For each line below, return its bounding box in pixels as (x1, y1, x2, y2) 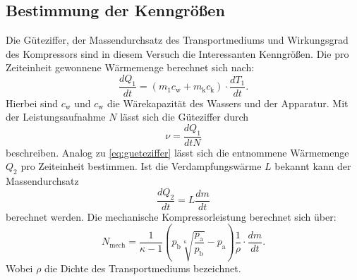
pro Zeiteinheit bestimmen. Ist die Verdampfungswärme (20, 159, 262, 174)
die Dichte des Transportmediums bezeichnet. (44, 260, 241, 275)
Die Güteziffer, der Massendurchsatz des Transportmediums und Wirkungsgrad (6, 32, 349, 47)
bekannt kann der (274, 159, 351, 174)
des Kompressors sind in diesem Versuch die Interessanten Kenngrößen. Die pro (6, 46, 349, 61)
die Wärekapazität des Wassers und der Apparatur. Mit (107, 95, 349, 110)
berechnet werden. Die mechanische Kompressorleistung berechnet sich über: (6, 209, 337, 224)
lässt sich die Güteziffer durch (120, 109, 249, 124)
